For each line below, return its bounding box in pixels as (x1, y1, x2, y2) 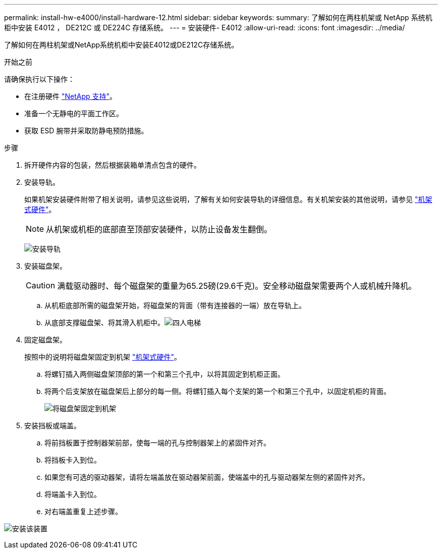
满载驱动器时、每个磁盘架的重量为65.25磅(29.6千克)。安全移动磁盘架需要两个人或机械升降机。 (57, 281, 417, 291)
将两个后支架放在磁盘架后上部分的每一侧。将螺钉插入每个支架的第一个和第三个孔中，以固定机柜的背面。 (44, 387, 391, 395)
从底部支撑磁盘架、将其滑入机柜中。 (44, 318, 164, 327)
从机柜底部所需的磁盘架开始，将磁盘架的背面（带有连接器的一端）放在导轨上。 (44, 301, 306, 310)
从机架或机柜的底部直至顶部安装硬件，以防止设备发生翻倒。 (46, 224, 272, 234)
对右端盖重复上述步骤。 (44, 507, 122, 516)
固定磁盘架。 (24, 335, 67, 344)
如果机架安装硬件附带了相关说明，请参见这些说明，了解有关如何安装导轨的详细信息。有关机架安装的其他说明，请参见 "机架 (24, 195, 432, 204)
